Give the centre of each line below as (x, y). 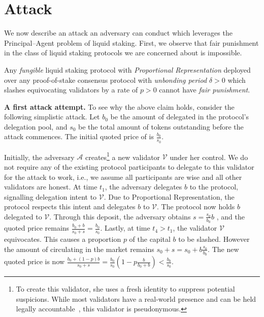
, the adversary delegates (143, 187)
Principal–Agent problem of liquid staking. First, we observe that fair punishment (131, 42)
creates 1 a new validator (123, 156)
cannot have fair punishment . (205, 90)
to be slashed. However (214, 239)
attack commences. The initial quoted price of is (79, 136)
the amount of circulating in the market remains (79, 249)
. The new (223, 249)
